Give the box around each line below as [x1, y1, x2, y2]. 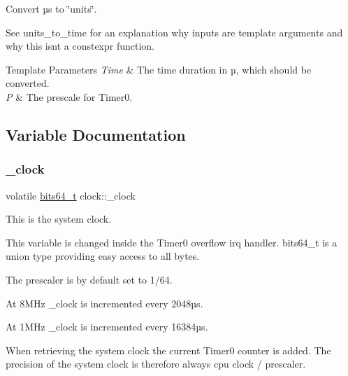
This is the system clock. [6, 211, 112, 226]
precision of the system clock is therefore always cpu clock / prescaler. [6, 356, 306, 371]
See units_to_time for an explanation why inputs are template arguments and [6, 25, 343, 39]
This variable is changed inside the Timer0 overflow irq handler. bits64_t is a [6, 235, 338, 249]
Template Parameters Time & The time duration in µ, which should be [6, 62, 312, 76]
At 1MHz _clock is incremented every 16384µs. [6, 319, 208, 334]
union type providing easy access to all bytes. [6, 249, 200, 263]
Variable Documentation [6, 123, 186, 145]
